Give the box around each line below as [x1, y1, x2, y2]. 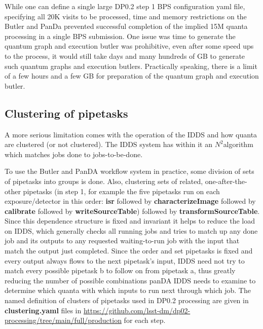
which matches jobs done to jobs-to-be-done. [5, 149, 143, 159]
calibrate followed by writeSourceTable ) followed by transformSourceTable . [5, 205, 260, 216]
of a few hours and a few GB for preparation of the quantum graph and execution [5, 70, 259, 81]
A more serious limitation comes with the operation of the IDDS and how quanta [5, 129, 257, 139]
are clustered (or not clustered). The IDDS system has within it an [5, 139, 213, 150]
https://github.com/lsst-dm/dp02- [83, 305, 191, 315]
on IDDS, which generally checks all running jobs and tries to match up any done [5, 225, 258, 236]
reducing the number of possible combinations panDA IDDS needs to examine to [5, 275, 256, 285]
